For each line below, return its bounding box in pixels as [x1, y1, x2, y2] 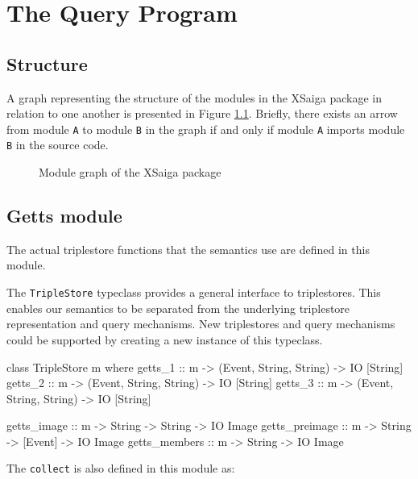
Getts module [6, 203, 122, 228]
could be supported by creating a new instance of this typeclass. [6, 331, 323, 348]
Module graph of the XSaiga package [39, 164, 221, 181]
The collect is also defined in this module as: [6, 460, 235, 477]
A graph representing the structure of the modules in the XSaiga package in [6, 89, 382, 106]
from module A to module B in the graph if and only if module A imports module [6, 120, 405, 137]
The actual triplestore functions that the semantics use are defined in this [6, 240, 370, 257]
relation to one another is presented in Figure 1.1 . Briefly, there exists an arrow [6, 105, 398, 122]
